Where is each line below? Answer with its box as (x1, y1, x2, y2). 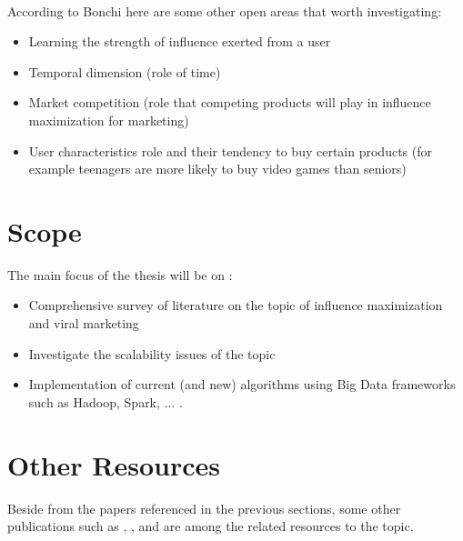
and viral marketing (28, 314, 139, 333)
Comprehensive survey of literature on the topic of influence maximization (28, 296, 443, 315)
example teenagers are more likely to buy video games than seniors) (28, 159, 407, 178)
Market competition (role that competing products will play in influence (28, 93, 431, 112)
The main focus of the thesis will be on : (7, 265, 233, 284)
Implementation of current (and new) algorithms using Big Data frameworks (28, 375, 456, 394)
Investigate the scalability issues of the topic (28, 344, 276, 363)
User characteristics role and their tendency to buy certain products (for (28, 141, 432, 160)
